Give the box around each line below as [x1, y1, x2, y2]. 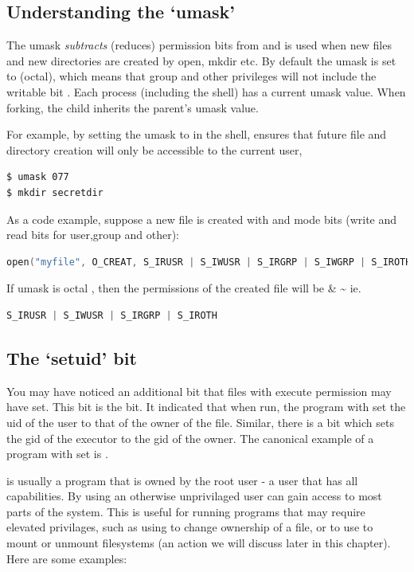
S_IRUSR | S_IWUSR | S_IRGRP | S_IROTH [6, 309, 217, 321]
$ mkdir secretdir [6, 186, 103, 198]
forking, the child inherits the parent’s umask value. [6, 99, 259, 116]
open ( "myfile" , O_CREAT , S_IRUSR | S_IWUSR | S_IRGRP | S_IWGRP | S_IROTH [6, 256, 412, 268]
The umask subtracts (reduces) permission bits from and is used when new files [6, 37, 392, 53]
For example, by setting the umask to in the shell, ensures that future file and [6, 126, 387, 143]
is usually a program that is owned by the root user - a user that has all [6, 472, 358, 488]
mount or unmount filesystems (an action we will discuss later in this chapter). [6, 535, 391, 551]
